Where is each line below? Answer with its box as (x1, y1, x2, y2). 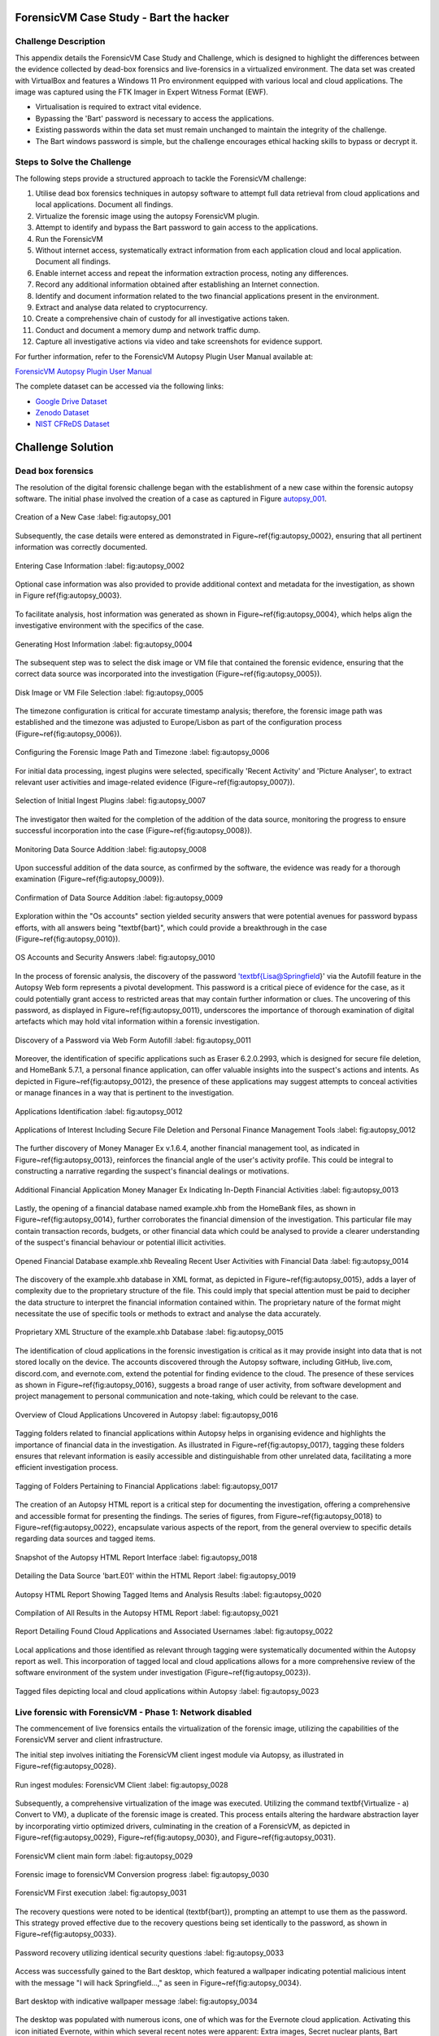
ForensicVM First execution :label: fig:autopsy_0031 (15, 1888, 187, 1898)
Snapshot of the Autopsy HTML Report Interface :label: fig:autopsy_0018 (15, 1552, 258, 1562)
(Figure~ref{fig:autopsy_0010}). (15, 933, 121, 944)
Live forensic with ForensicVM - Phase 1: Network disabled (15, 1706, 252, 1718)
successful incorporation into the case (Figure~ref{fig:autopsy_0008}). (15, 826, 252, 836)
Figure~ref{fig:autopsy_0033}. (15, 1929, 117, 1939)
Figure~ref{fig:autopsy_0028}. (15, 1762, 117, 1771)
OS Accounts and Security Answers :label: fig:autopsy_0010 (15, 953, 215, 963)
